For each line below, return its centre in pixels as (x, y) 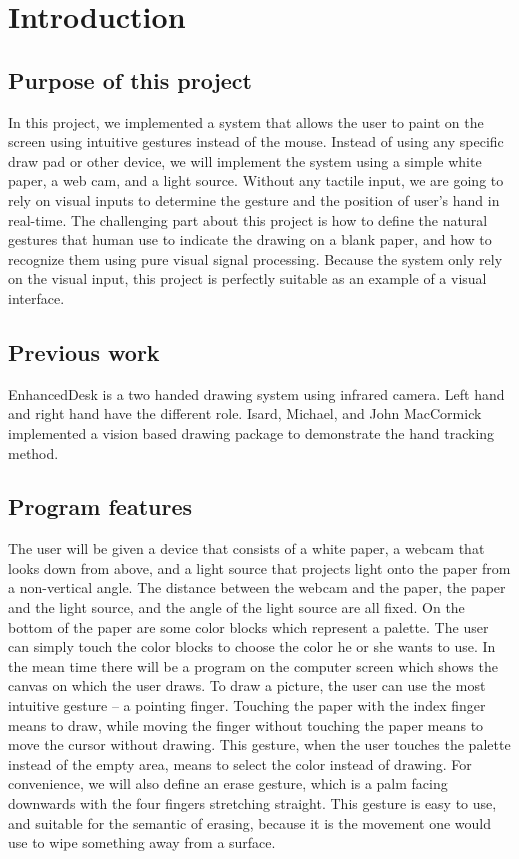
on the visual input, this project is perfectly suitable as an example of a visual (247, 278)
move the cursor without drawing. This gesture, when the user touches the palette (259, 744)
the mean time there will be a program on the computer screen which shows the (253, 665)
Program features (100, 506)
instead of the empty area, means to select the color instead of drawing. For (240, 763)
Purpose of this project (130, 79)
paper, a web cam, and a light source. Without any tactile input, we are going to (256, 180)
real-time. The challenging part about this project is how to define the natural (248, 219)
